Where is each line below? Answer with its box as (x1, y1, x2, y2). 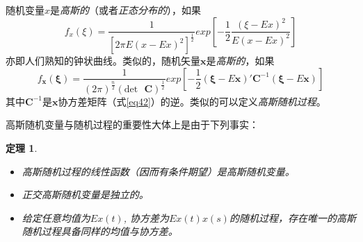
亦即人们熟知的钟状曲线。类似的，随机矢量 (6, 53, 200, 68)
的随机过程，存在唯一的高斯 (229, 210, 356, 225)
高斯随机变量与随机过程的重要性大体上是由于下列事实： (6, 117, 259, 132)
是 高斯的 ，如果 (206, 53, 275, 68)
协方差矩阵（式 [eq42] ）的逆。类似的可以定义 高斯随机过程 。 (58, 94, 326, 108)
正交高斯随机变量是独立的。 (22, 187, 149, 202)
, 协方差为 (123, 210, 169, 225)
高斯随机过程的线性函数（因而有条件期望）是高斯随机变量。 (22, 164, 295, 178)
